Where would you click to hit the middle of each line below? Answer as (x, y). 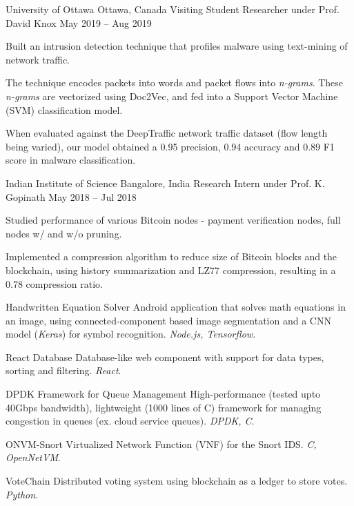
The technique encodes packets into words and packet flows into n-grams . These (175, 82)
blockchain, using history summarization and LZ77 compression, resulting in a (171, 270)
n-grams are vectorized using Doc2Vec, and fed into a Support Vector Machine (172, 96)
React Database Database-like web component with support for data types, (165, 357)
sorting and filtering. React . (63, 370)
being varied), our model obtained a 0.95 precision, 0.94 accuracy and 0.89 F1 (170, 146)
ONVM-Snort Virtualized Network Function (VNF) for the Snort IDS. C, (161, 444)
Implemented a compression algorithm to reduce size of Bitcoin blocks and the (171, 256)
